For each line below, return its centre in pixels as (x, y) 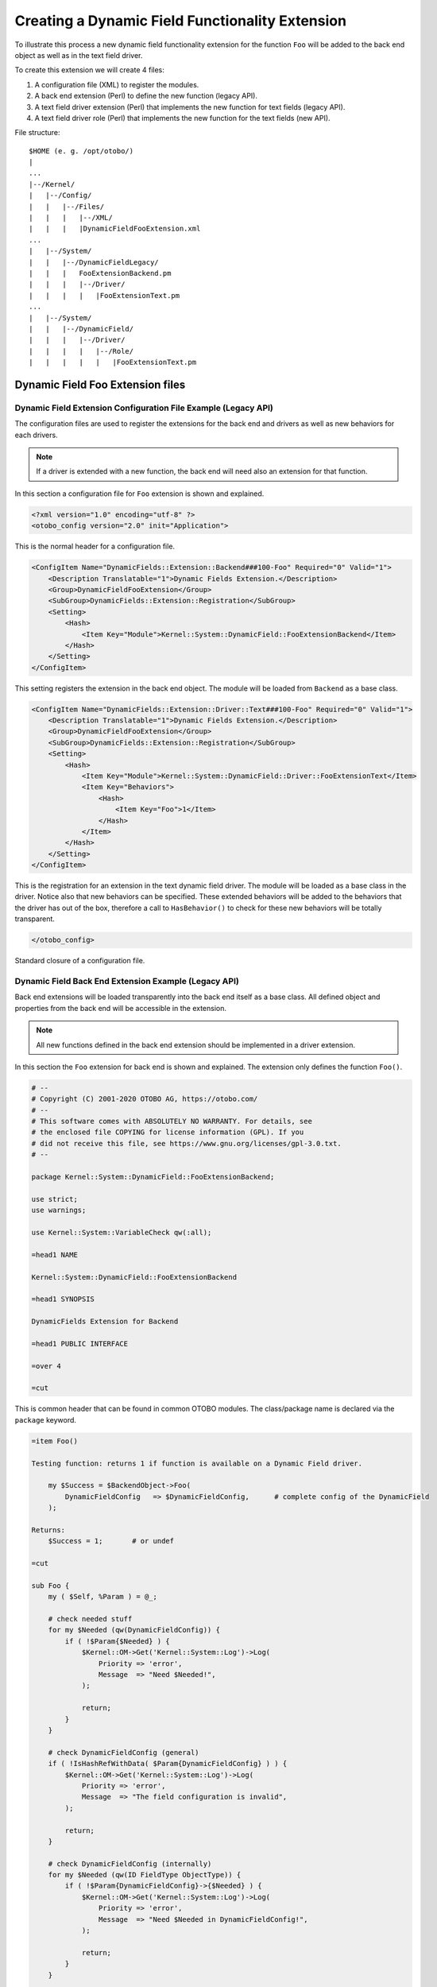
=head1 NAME (55, 1255)
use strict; (55, 1199)
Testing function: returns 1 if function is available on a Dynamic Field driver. (197, 1463)
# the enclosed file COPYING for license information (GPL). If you (168, 1132)
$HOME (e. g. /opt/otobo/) (81, 151)
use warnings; (59, 1210)
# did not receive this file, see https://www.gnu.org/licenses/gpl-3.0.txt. (186, 1143)
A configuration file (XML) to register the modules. (117, 84)
